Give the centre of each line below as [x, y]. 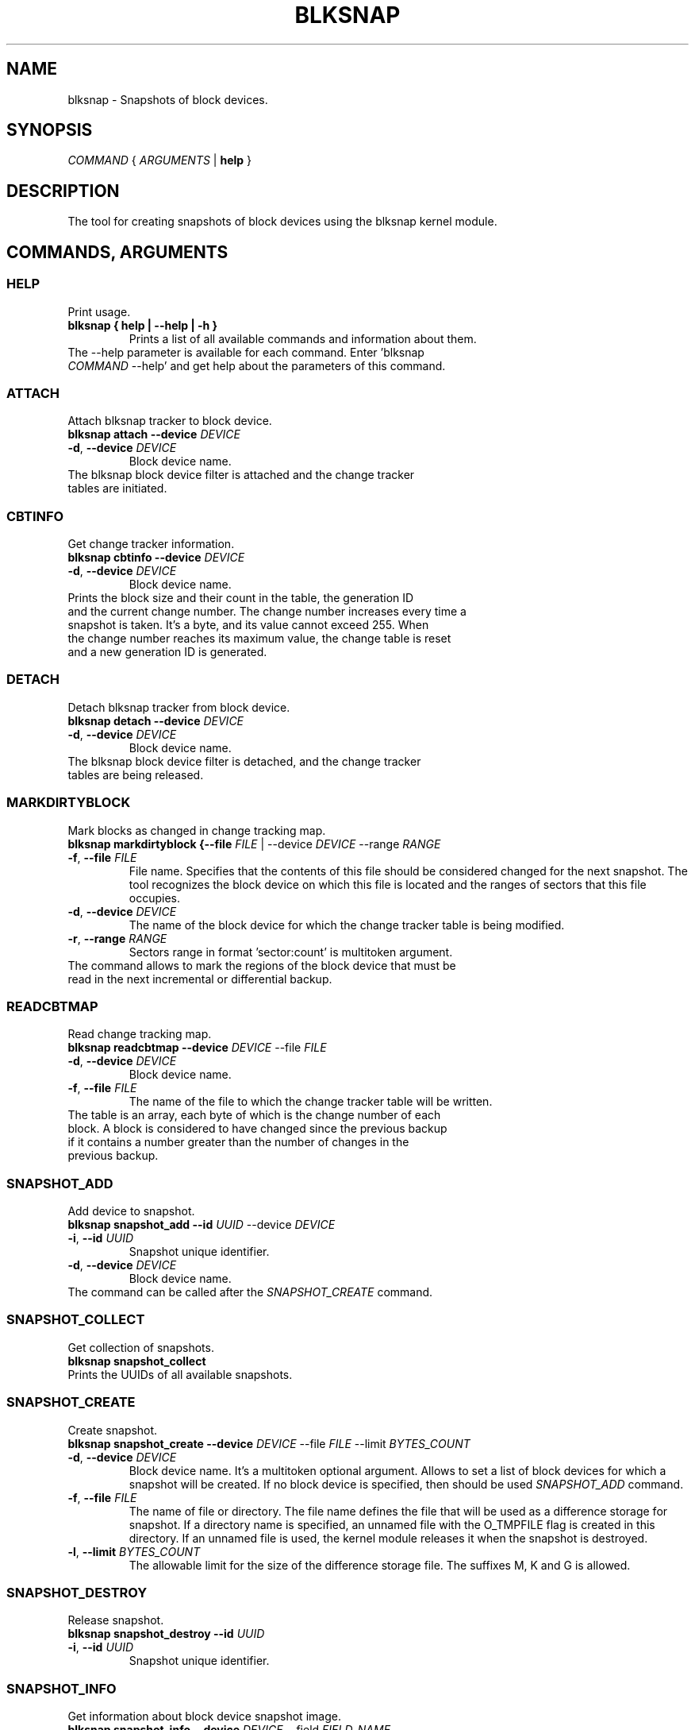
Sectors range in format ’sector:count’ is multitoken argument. [291, 952]
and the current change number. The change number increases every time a [267, 611]
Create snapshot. [113, 1430]
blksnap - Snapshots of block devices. [168, 99]
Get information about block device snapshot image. [204, 1716]
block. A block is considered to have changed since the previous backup [257, 1129]
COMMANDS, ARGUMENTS [117, 252]
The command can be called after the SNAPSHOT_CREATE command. [250, 1292]
